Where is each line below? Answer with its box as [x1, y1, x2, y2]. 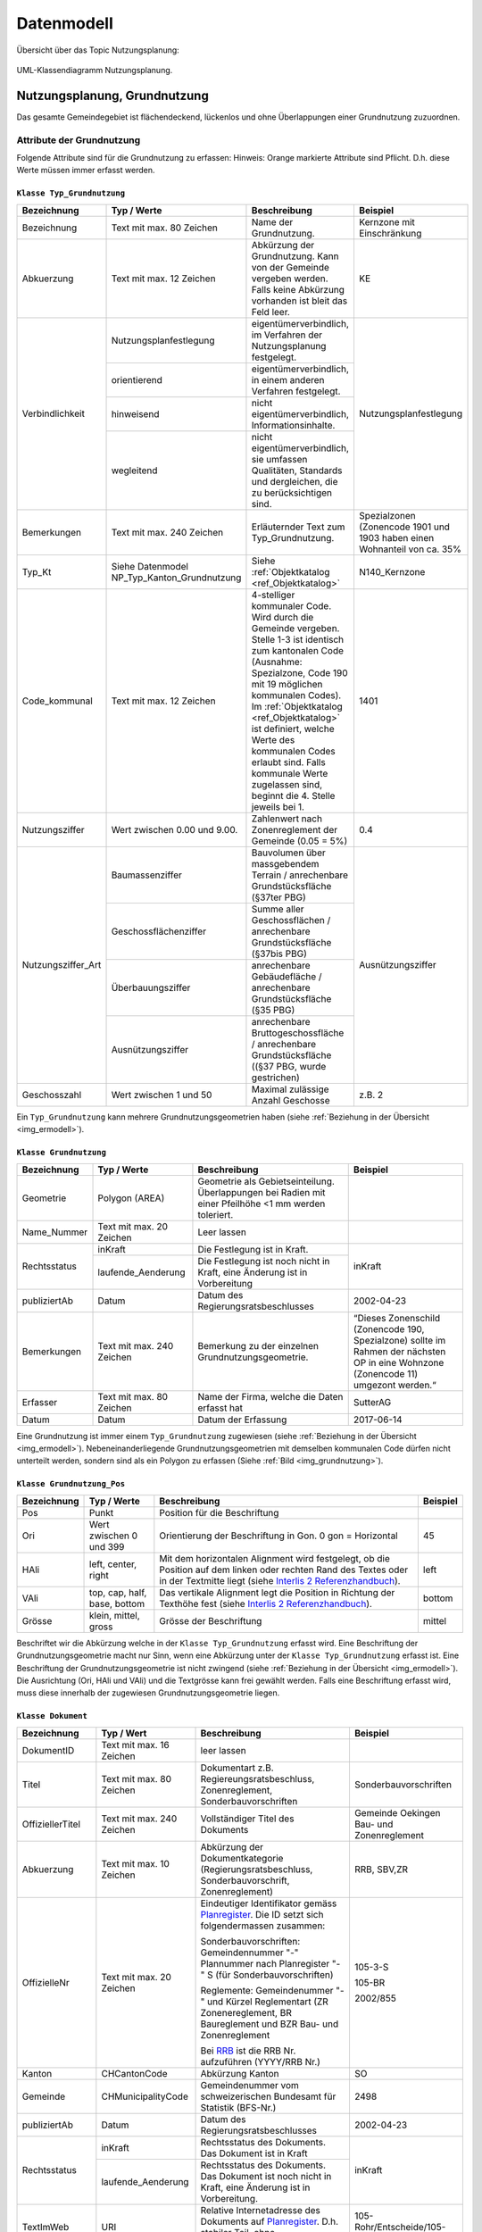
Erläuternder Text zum [251, 521, 345, 533]
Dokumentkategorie [200, 1852, 284, 1864]
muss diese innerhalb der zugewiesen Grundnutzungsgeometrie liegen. [16, 1687, 280, 1698]
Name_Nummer [21, 1226, 88, 1238]
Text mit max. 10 [101, 1857, 170, 1870]
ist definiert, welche [251, 722, 335, 735]
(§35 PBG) [251, 1004, 295, 1016]
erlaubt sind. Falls [251, 755, 326, 768]
